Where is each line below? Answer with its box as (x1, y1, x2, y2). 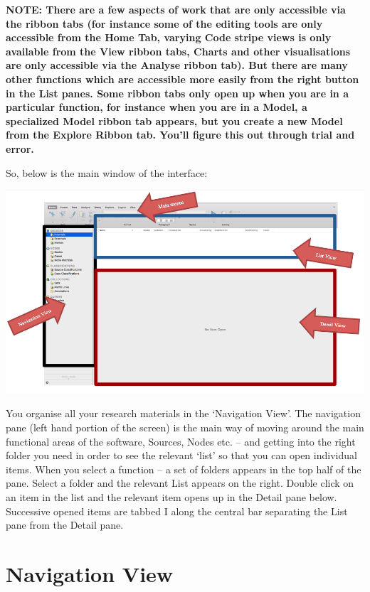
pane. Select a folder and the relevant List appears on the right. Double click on (6, 475, 354, 490)
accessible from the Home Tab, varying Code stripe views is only (6, 30, 332, 45)
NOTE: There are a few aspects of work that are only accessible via (6, 2, 346, 16)
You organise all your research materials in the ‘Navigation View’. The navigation (6, 406, 361, 421)
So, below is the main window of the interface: (6, 165, 208, 180)
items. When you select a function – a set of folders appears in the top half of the (6, 461, 361, 476)
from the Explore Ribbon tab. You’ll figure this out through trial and (6, 127, 355, 142)
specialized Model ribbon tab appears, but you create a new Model (6, 113, 343, 128)
